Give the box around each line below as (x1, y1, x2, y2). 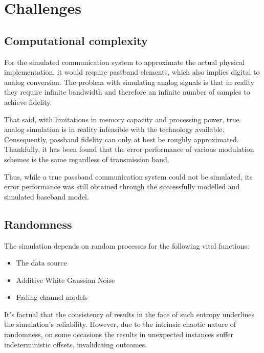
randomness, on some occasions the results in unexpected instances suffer (4, 329, 234, 340)
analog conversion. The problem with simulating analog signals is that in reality (4, 76, 254, 87)
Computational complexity (4, 32, 148, 48)
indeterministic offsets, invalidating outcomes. (4, 339, 147, 349)
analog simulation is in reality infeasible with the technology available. (4, 124, 225, 135)
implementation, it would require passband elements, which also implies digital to (4, 67, 260, 77)
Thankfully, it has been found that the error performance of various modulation (4, 144, 254, 155)
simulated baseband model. (4, 191, 89, 202)
